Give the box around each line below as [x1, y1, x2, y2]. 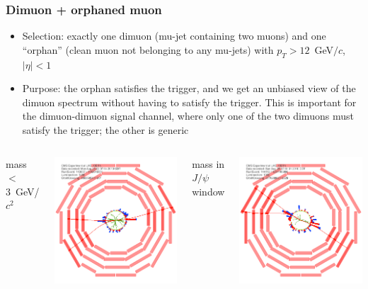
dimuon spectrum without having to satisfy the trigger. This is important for [22, 94, 357, 109]
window [192, 183, 225, 198]
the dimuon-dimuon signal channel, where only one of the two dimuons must [22, 108, 354, 123]
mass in [192, 156, 225, 171]
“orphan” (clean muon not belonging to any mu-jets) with [22, 42, 274, 57]
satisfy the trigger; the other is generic [22, 122, 189, 137]
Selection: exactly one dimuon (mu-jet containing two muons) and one [22, 28, 326, 43]
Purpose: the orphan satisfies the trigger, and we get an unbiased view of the [22, 81, 356, 96]
